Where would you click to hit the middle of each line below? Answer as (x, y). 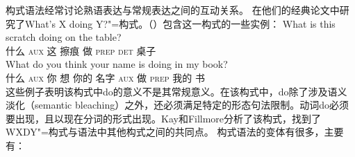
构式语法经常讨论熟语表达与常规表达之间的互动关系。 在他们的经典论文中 (173, 10)
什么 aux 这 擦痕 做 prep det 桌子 (81, 50)
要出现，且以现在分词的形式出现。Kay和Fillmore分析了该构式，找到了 (164, 118)
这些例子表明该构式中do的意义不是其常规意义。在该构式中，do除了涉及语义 (176, 91)
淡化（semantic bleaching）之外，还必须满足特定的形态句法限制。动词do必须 (177, 105)
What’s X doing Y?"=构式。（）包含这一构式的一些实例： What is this (180, 23)
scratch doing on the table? (64, 37)
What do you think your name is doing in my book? (117, 64)
